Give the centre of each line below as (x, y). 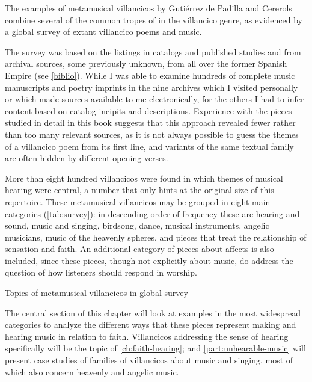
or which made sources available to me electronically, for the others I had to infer (154, 99)
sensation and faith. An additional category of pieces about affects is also (139, 249)
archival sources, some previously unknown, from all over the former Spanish (146, 63)
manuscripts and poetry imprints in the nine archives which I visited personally (151, 87)
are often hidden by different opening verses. (87, 158)
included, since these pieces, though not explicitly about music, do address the (149, 260)
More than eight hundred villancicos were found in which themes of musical (144, 178)
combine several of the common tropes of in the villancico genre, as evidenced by (154, 20)
